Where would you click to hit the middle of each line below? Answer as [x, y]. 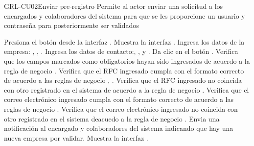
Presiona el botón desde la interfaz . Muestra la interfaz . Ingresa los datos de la [124, 41]
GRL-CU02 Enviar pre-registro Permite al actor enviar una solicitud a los [114, 6]
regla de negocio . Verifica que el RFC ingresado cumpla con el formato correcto [124, 70]
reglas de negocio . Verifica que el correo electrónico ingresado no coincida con [121, 109]
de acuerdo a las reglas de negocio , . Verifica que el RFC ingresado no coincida [123, 80]
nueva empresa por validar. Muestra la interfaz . [76, 137]
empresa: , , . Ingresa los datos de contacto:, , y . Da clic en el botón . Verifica [121, 51]
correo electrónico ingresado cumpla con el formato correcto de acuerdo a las [119, 99]
